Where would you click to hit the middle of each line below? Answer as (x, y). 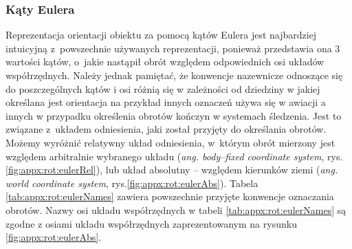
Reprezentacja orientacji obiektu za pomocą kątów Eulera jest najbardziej (161, 35)
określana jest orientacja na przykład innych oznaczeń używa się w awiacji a (166, 102)
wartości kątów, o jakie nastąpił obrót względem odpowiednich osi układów (165, 62)
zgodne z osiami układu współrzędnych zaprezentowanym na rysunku (151, 223)
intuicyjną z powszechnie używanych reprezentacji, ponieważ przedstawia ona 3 (173, 48)
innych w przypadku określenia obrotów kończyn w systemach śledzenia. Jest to (174, 115)
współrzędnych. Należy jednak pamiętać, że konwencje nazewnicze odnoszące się (174, 75)
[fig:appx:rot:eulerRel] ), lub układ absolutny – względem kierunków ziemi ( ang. (172, 170)
